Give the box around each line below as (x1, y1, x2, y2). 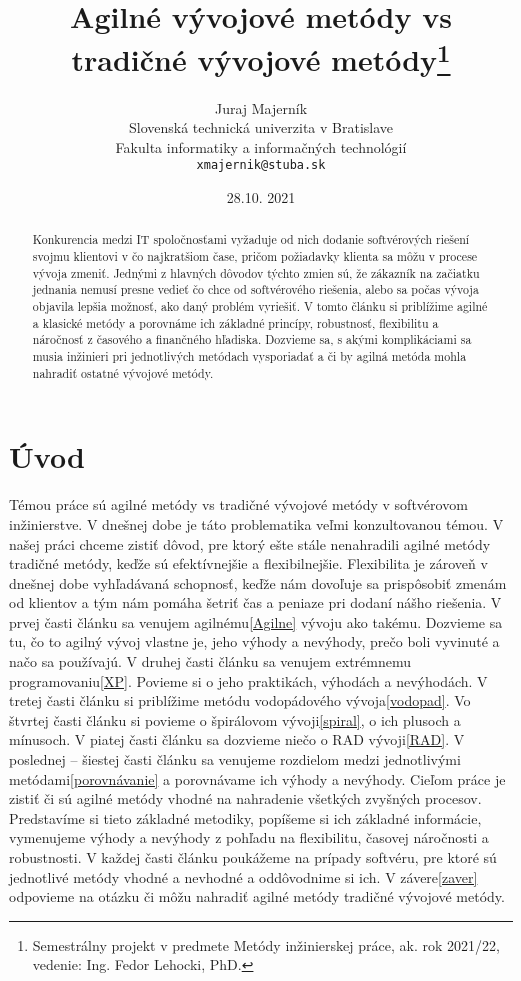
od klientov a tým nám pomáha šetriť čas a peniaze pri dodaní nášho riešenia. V (9, 592, 502, 613)
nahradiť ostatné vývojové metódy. (32, 364, 214, 381)
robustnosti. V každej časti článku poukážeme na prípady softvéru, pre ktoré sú (9, 847, 497, 867)
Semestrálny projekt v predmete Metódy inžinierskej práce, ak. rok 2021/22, (32, 934, 500, 955)
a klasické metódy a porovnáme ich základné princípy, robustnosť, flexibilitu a (32, 314, 439, 331)
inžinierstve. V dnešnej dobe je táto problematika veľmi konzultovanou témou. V (9, 513, 504, 534)
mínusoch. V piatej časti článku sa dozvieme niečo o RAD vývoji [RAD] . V (9, 729, 465, 750)
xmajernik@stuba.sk (196, 158, 326, 173)
